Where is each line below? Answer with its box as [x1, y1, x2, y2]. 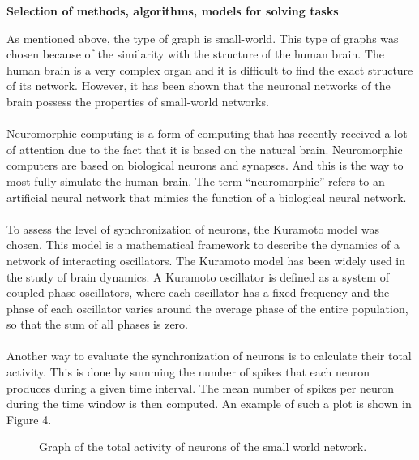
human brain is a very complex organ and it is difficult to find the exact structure [6, 61, 413, 78]
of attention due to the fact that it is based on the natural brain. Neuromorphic [6, 140, 403, 157]
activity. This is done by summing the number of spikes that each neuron [6, 363, 370, 380]
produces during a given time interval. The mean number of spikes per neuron [6, 379, 395, 396]
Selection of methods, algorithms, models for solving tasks [6, 2, 339, 19]
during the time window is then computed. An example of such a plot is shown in [6, 395, 412, 412]
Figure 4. [6, 411, 52, 428]
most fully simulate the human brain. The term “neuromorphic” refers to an [6, 172, 385, 189]
